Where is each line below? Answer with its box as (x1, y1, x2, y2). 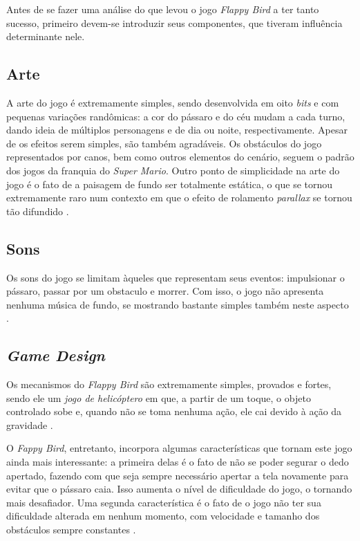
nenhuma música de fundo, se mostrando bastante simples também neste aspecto (6, 297, 349, 311)
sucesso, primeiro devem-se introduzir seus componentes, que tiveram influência (6, 15, 343, 30)
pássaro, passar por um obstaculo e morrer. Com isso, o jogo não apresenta (6, 284, 324, 298)
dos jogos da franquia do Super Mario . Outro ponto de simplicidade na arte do (6, 163, 340, 177)
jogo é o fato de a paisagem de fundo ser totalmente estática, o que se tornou (6, 176, 333, 191)
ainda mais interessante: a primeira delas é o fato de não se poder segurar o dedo (6, 455, 349, 469)
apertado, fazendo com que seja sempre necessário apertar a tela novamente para (6, 468, 349, 482)
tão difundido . (6, 203, 69, 218)
